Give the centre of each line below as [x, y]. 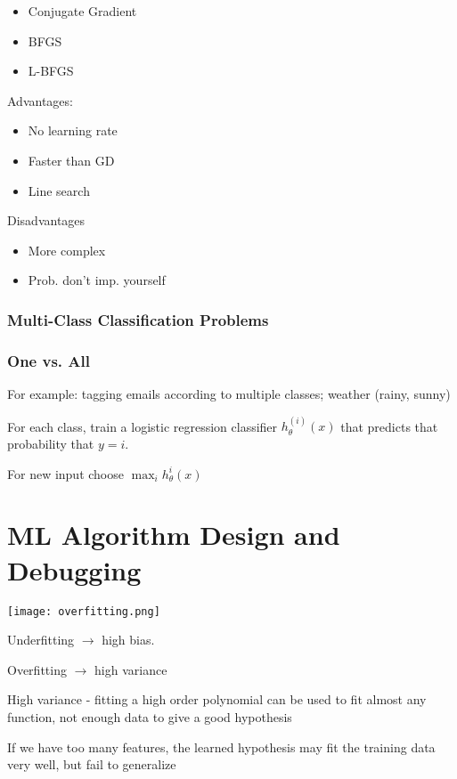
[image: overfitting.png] [84, 611]
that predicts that [389, 426]
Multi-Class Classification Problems [138, 319]
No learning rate [73, 130]
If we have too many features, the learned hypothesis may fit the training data [221, 747]
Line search [59, 190]
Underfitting [41, 640]
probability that [51, 443]
